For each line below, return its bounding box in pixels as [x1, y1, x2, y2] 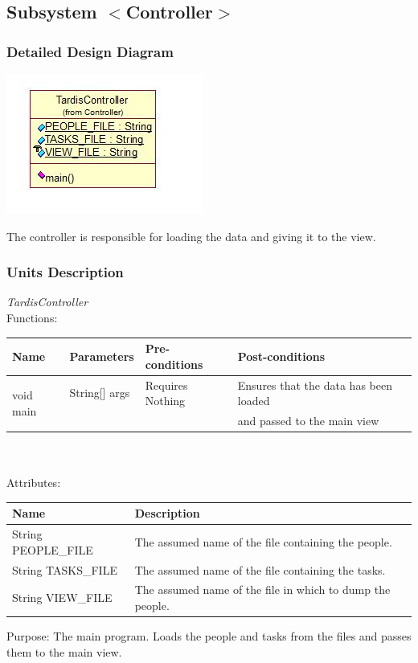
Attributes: [6, 474, 61, 491]
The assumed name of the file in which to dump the [134, 581, 391, 598]
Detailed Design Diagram [6, 41, 174, 61]
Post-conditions [237, 347, 325, 364]
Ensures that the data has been [237, 376, 392, 393]
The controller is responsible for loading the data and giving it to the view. [6, 227, 376, 244]
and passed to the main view [237, 411, 379, 428]
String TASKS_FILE [12, 561, 117, 578]
